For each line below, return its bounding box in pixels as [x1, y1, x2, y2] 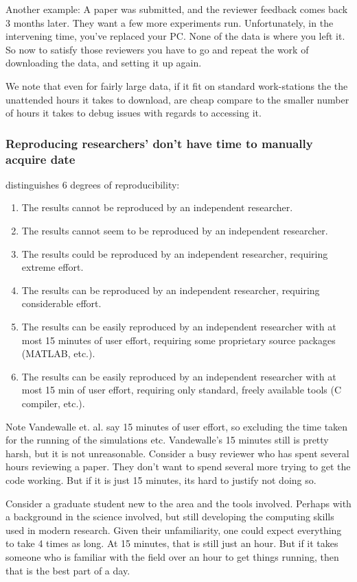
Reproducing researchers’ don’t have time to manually [5, 134, 313, 151]
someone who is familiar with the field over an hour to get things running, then [5, 549, 339, 563]
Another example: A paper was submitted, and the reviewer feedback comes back [5, 2, 348, 16]
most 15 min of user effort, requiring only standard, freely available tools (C [21, 383, 342, 397]
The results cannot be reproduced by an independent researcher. [21, 200, 293, 215]
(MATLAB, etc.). [21, 346, 95, 361]
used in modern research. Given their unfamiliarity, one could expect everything [5, 522, 342, 537]
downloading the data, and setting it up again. [5, 56, 202, 70]
